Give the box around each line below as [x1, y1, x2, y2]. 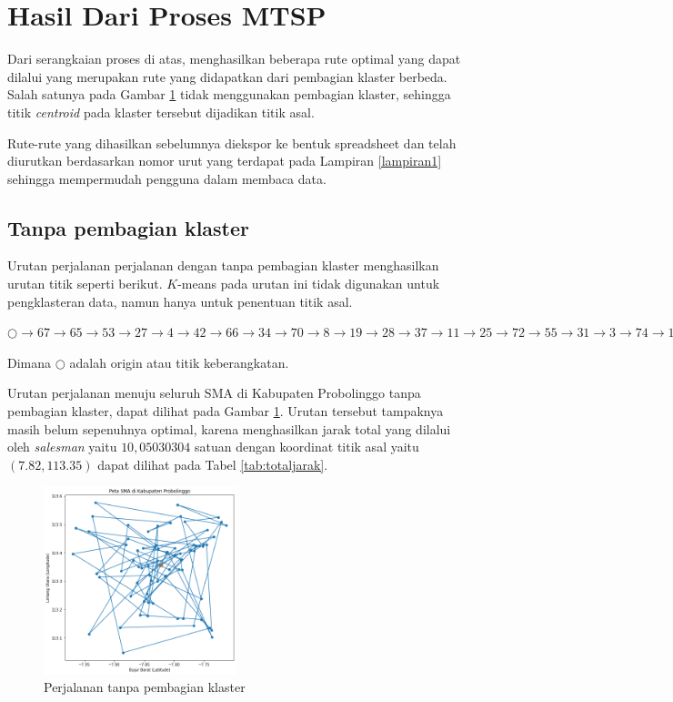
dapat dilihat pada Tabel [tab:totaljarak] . [97, 454, 328, 473]
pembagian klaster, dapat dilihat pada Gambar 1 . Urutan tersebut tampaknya [7, 402, 444, 421]
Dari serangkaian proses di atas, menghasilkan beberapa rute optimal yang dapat [7, 49, 461, 68]
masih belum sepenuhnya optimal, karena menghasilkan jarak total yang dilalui [7, 419, 451, 438]
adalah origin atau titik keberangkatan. [69, 352, 289, 371]
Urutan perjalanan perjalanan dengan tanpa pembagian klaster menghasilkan [7, 256, 439, 275]
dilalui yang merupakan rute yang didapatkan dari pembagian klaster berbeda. [7, 66, 447, 86]
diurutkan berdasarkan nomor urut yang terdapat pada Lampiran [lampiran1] [7, 151, 442, 170]
